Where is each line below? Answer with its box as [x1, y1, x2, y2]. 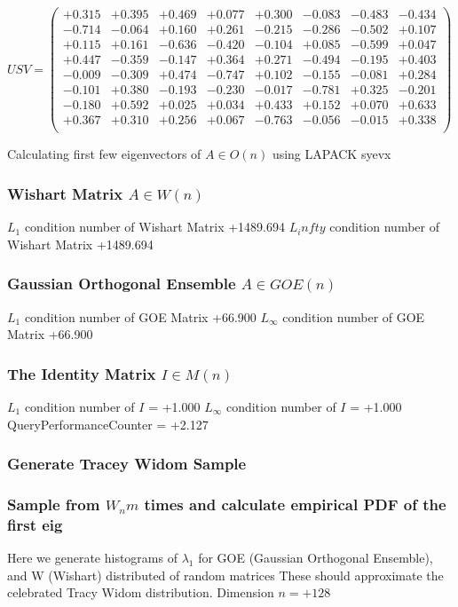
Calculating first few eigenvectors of [7, 145, 201, 163]
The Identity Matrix [7, 362, 156, 384]
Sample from [7, 493, 100, 515]
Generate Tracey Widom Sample [7, 453, 247, 475]
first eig [7, 513, 63, 535]
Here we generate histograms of [7, 548, 178, 567]
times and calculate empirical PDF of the [144, 493, 446, 515]
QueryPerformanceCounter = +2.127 [7, 414, 209, 433]
